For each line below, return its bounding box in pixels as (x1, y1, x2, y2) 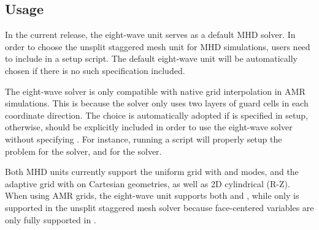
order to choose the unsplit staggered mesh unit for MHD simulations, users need (5, 40, 310, 53)
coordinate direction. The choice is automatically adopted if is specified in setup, (5, 108, 308, 121)
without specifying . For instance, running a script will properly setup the (5, 132, 282, 145)
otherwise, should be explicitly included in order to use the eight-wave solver (5, 121, 293, 133)
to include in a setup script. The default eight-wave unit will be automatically (5, 52, 298, 65)
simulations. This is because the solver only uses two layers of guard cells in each (5, 97, 309, 109)
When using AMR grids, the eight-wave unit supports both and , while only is (5, 189, 299, 202)
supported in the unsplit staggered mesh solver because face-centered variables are (5, 201, 314, 213)
